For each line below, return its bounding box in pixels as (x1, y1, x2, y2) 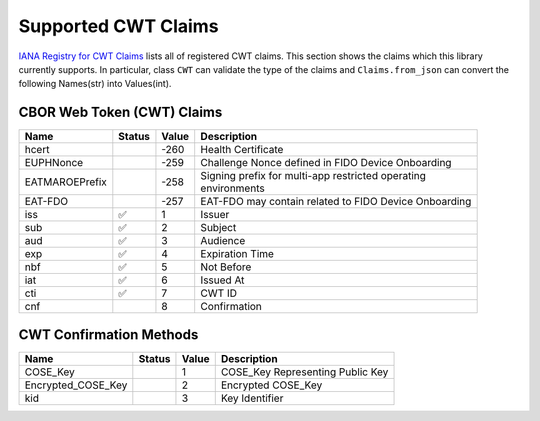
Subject (200, 221, 237, 235)
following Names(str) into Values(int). (18, 78, 172, 90)
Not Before (200, 260, 252, 274)
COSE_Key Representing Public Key (220, 365, 389, 379)
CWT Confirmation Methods (18, 326, 199, 343)
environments (200, 181, 265, 195)
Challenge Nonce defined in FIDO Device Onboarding (200, 156, 452, 170)
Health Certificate (200, 143, 284, 157)
